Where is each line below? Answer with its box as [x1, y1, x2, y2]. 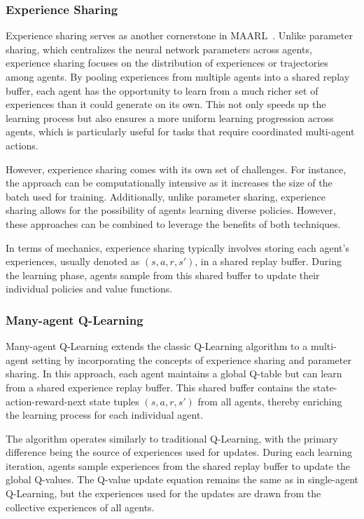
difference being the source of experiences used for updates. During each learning [6, 445, 353, 459]
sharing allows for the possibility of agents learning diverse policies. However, [6, 203, 336, 217]
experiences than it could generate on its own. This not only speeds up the [6, 97, 326, 112]
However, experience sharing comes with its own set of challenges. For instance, [6, 161, 346, 176]
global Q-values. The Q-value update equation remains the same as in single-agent [6, 472, 358, 487]
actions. [6, 137, 38, 152]
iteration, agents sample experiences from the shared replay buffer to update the [6, 458, 351, 473]
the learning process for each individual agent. [6, 407, 204, 422]
